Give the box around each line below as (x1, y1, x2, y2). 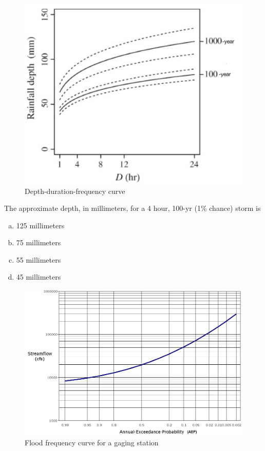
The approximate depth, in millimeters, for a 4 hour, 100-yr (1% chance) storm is (4, 203, 261, 213)
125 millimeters (16, 220, 65, 230)
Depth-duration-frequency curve (25, 185, 125, 196)
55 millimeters (16, 254, 61, 265)
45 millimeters (16, 271, 61, 282)
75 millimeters (16, 237, 61, 248)
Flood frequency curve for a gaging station (25, 437, 159, 448)
